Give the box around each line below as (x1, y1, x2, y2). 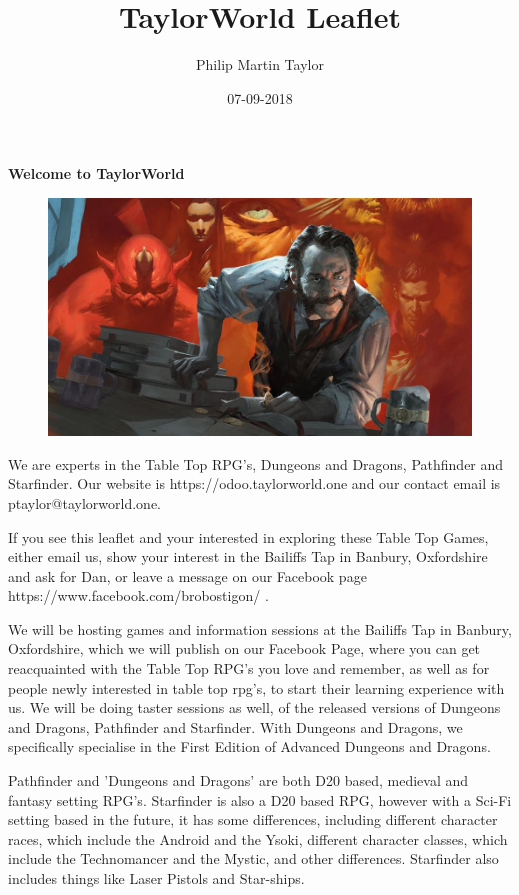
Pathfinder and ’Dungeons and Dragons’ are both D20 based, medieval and (8, 770, 469, 791)
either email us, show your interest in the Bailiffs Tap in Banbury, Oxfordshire (8, 546, 488, 567)
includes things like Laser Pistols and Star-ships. (8, 868, 305, 888)
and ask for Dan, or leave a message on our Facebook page (8, 565, 367, 586)
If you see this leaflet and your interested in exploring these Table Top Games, (8, 526, 489, 547)
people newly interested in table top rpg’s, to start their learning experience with (8, 677, 505, 698)
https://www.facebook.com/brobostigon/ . (8, 585, 269, 606)
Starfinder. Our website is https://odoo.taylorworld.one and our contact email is (8, 473, 501, 494)
